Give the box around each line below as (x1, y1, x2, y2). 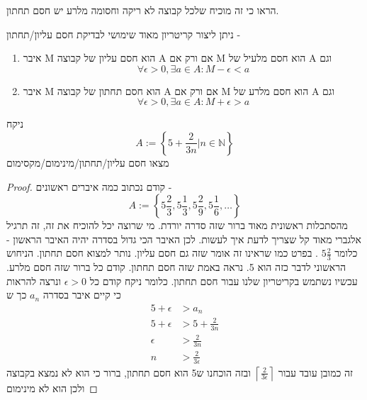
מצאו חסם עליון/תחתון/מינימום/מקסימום (6, 155, 169, 170)
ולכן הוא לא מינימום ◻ (6, 380, 98, 395)
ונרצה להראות (6, 273, 62, 288)
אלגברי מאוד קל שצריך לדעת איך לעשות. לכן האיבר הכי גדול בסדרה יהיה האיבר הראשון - (6, 231, 361, 246)
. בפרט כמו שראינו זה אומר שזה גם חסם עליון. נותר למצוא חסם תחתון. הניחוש (6, 245, 318, 260)
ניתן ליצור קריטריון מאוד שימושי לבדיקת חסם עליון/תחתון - (6, 26, 241, 41)
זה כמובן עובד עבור (278, 365, 353, 379)
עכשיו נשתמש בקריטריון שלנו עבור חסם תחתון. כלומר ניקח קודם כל (89, 273, 358, 288)
